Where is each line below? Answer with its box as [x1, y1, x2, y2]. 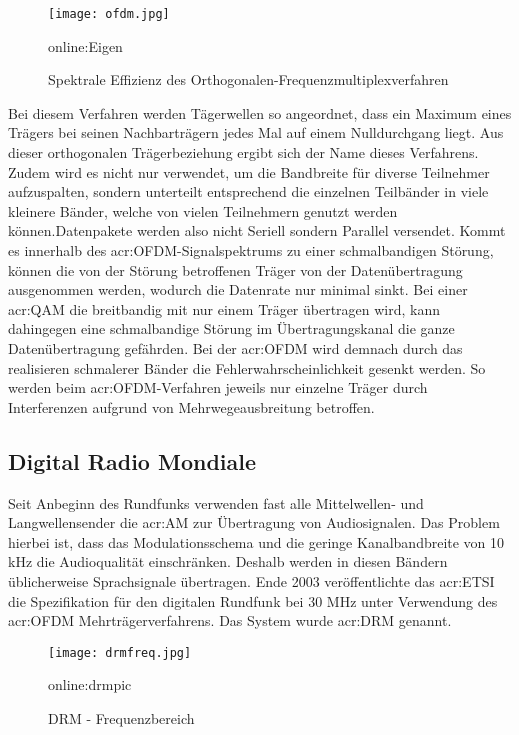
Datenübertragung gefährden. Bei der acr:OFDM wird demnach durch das [8, 337, 463, 358]
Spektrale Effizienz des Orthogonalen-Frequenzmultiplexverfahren [48, 69, 449, 90]
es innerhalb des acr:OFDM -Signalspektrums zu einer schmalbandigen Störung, [8, 240, 494, 260]
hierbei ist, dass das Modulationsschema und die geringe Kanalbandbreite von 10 [8, 531, 505, 552]
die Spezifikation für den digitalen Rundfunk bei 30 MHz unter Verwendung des [8, 590, 498, 611]
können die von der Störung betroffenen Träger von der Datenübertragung [8, 259, 463, 280]
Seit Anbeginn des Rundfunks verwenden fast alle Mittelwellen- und [8, 492, 424, 513]
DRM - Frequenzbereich [48, 707, 195, 728]
